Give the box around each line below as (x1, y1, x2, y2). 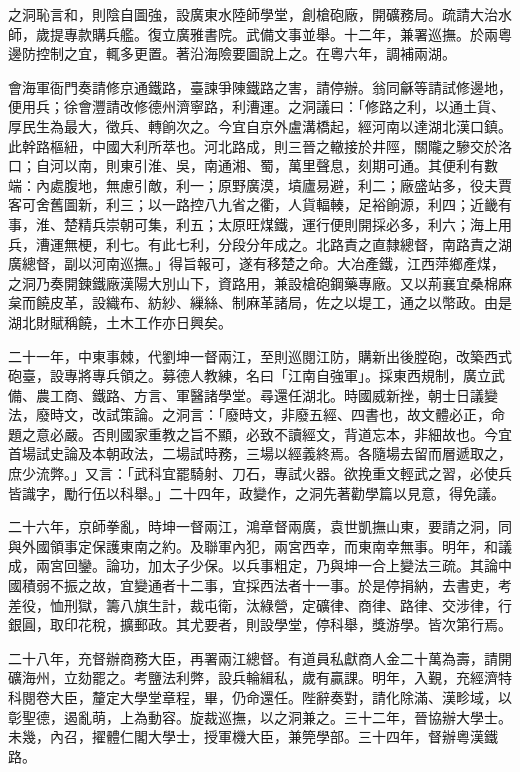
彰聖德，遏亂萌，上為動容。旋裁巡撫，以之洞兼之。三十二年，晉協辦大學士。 (8, 706, 512, 727)
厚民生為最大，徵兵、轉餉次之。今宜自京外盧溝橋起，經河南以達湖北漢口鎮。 (8, 115, 512, 136)
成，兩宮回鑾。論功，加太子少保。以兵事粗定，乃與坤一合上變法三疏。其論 (8, 555, 498, 576)
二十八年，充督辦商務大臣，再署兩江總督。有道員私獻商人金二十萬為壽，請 (8, 647, 498, 668)
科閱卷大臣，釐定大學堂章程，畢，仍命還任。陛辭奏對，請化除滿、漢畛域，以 (8, 687, 512, 707)
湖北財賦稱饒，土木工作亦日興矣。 (8, 311, 232, 332)
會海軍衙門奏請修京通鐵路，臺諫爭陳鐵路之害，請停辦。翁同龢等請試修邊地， (8, 76, 512, 97)
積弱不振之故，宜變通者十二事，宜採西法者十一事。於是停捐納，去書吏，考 (21, 575, 512, 596)
